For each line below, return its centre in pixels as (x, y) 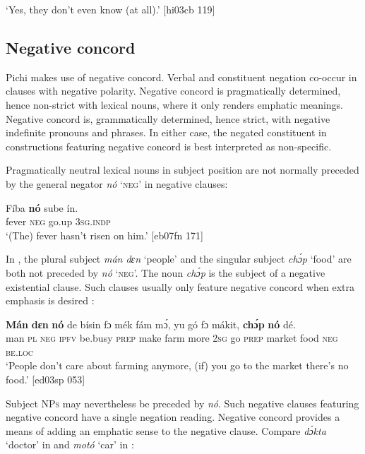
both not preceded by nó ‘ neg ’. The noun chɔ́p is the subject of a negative (166, 272)
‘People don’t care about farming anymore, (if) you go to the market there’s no (177, 365)
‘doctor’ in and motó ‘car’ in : (70, 444)
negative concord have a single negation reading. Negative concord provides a (173, 417)
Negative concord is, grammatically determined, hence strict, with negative (168, 118)
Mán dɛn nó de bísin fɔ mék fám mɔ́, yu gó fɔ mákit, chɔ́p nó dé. (151, 324)
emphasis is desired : (50, 300)
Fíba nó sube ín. (42, 207)
